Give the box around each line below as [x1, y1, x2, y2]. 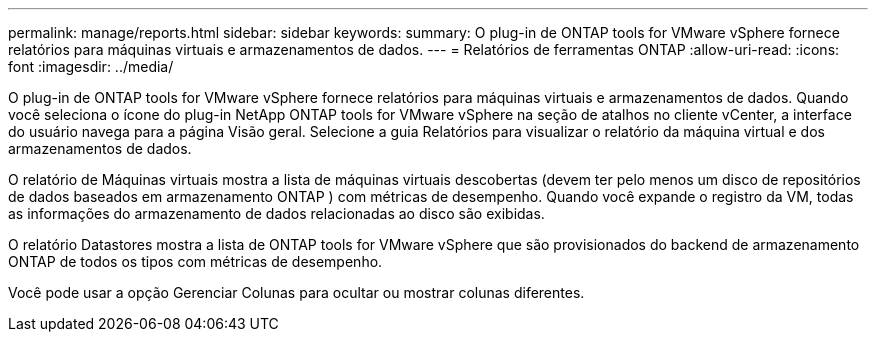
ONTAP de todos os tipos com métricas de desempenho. [8, 253, 383, 270]
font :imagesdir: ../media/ [8, 58, 174, 75]
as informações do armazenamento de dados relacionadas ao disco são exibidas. [8, 205, 545, 222]
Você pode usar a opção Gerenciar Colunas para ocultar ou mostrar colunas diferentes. [8, 284, 585, 301]
